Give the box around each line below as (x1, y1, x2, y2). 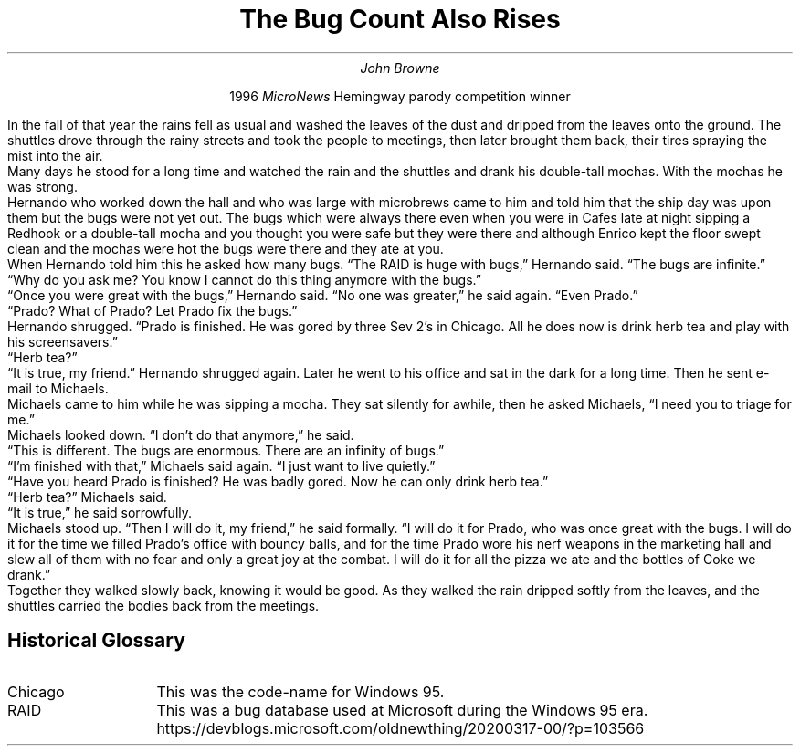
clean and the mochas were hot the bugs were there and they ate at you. (7, 240, 444, 256)
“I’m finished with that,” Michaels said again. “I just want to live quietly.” (7, 457, 436, 474)
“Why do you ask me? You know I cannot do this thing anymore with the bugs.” (7, 271, 481, 288)
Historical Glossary (7, 629, 185, 653)
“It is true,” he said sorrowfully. (7, 504, 193, 520)
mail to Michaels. (7, 380, 109, 396)
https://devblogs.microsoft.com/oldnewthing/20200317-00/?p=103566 (156, 718, 645, 737)
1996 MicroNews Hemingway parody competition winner (229, 88, 571, 104)
